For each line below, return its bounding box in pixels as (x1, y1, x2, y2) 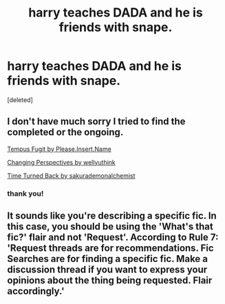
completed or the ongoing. (7, 126, 124, 139)
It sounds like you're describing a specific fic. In (7, 210, 217, 222)
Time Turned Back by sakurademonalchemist (7, 171, 136, 180)
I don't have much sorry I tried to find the (7, 116, 186, 128)
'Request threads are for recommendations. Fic (7, 243, 215, 254)
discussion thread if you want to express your (7, 264, 208, 276)
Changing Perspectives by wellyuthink (7, 158, 116, 166)
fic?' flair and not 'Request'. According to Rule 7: (7, 232, 219, 243)
